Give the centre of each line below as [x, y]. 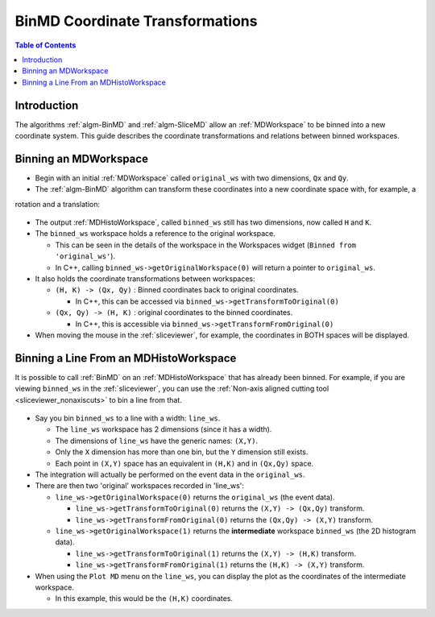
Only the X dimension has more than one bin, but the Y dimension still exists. [182, 452]
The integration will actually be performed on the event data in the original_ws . [170, 474]
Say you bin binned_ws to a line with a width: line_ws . [128, 418]
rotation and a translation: [58, 204]
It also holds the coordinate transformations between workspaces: [145, 279]
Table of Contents [46, 45]
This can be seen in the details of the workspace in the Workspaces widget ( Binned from [206, 245]
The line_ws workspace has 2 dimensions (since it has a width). [164, 429]
